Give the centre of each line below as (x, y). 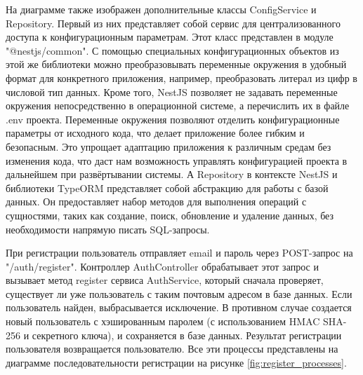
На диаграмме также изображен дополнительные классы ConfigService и (161, 9)
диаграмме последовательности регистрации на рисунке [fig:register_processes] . (176, 362)
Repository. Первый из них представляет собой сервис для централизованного (173, 23)
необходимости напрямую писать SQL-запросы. (108, 229)
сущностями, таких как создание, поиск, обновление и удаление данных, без (170, 215)
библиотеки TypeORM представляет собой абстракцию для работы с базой (167, 187)
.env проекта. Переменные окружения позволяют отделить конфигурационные (173, 119)
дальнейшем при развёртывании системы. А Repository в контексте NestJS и (172, 174)
